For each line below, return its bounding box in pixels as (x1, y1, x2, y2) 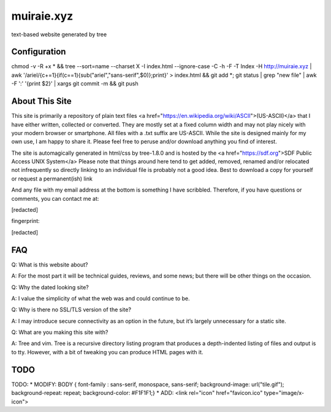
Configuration (11, 47, 66, 57)
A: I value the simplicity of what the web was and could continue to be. (11, 295, 190, 302)
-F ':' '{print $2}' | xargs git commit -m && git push (11, 80, 139, 87)
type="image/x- (264, 389, 305, 397)
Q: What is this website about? (11, 261, 88, 268)
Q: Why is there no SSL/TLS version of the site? (11, 306, 132, 313)
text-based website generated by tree (11, 31, 107, 38)
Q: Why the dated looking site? (11, 283, 89, 291)
